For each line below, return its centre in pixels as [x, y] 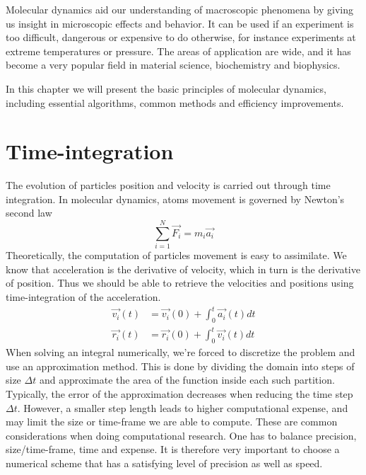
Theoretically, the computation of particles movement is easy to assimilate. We [176, 255]
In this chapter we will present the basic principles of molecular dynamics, [166, 88]
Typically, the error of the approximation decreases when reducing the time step [179, 394]
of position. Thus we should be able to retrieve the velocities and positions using [180, 283]
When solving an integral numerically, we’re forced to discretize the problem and [181, 352]
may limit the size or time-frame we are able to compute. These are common [172, 422]
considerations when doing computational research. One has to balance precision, [181, 435]
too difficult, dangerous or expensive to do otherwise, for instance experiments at [181, 37]
